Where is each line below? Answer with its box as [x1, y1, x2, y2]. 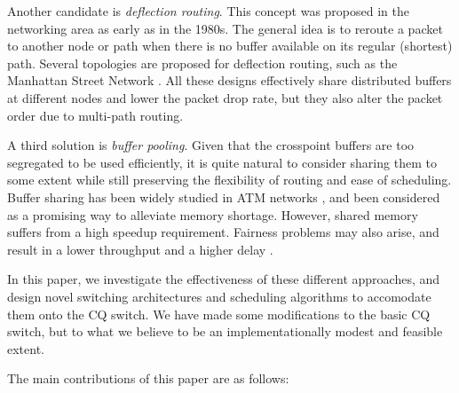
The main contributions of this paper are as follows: [7, 369, 289, 388]
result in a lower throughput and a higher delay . [7, 240, 273, 258]
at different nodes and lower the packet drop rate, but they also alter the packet [7, 88, 443, 106]
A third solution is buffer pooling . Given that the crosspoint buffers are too [7, 136, 415, 154]
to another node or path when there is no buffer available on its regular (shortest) [7, 36, 453, 55]
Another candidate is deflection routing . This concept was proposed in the [7, 2, 409, 20]
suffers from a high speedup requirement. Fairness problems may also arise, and [7, 223, 439, 241]
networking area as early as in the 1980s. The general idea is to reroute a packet [7, 19, 443, 37]
